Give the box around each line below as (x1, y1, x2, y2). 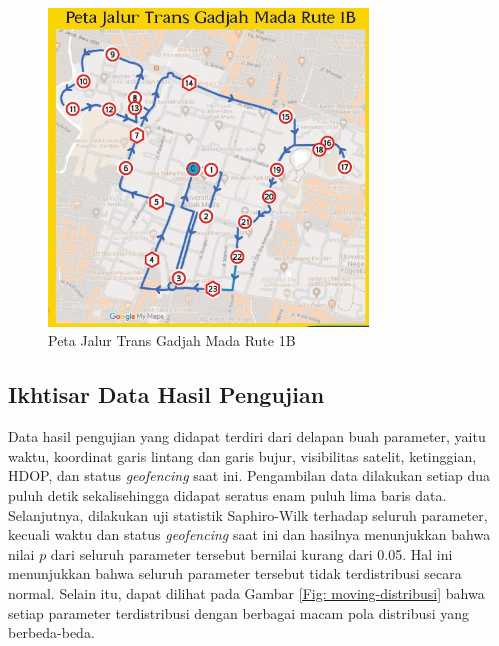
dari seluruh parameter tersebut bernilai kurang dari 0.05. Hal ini (50, 543, 453, 564)
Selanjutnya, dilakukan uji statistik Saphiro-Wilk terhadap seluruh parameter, (8, 504, 488, 525)
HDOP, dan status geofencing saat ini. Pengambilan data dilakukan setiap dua (8, 465, 491, 486)
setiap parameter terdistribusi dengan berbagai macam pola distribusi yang (8, 602, 470, 623)
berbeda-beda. (8, 622, 95, 643)
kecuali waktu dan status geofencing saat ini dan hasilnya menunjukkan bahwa (8, 524, 491, 545)
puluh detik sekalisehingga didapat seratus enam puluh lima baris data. (8, 485, 447, 506)
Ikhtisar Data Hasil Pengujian (8, 379, 325, 410)
